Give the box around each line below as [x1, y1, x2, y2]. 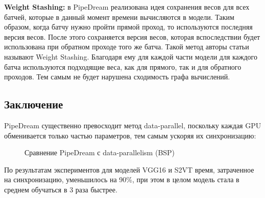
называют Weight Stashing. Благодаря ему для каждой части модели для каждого [4, 51, 257, 62]
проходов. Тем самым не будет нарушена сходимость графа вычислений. [4, 71, 230, 82]
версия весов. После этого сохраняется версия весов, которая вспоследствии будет [4, 31, 260, 42]
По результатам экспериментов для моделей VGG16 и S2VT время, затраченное [4, 164, 254, 175]
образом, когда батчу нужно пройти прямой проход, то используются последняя [4, 21, 253, 32]
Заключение [4, 96, 63, 112]
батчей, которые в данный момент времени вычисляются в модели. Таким [4, 11, 234, 22]
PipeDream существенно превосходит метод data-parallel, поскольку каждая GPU [4, 120, 261, 130]
